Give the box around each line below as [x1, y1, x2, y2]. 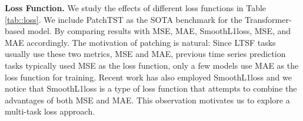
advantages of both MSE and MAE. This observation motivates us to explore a [5, 93, 290, 106]
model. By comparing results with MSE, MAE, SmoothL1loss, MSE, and [27, 25, 291, 37]
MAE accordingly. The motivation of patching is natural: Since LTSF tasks [5, 36, 276, 48]
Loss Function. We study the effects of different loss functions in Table [5, 2, 267, 14]
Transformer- [245, 13, 292, 25]
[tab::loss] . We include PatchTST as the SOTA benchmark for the [5, 13, 242, 25]
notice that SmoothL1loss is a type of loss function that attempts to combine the [5, 82, 297, 95]
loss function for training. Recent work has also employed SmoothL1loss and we [5, 70, 292, 83]
